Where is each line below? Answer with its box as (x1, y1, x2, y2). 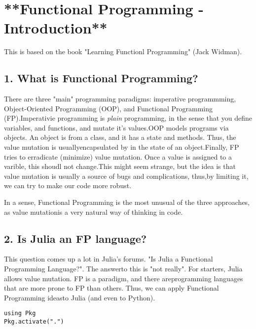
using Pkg (4, 310, 36, 317)
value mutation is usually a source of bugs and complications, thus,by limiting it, (4, 170, 249, 181)
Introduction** (4, 18, 108, 38)
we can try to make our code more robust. (4, 180, 132, 191)
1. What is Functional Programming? (4, 70, 198, 86)
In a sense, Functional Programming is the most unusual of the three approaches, (4, 197, 250, 207)
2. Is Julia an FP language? (4, 230, 147, 246)
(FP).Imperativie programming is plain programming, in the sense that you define (4, 113, 253, 123)
